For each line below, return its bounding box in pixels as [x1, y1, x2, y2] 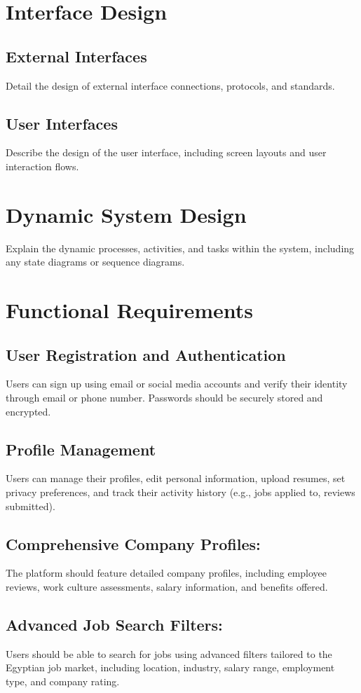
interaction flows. [6, 158, 79, 173]
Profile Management [6, 438, 156, 460]
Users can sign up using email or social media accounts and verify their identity [6, 376, 348, 391]
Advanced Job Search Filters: [6, 614, 223, 635]
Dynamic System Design [6, 200, 247, 228]
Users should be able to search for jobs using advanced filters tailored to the [6, 646, 332, 661]
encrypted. [6, 404, 51, 418]
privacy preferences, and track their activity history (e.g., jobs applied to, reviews [6, 485, 355, 500]
